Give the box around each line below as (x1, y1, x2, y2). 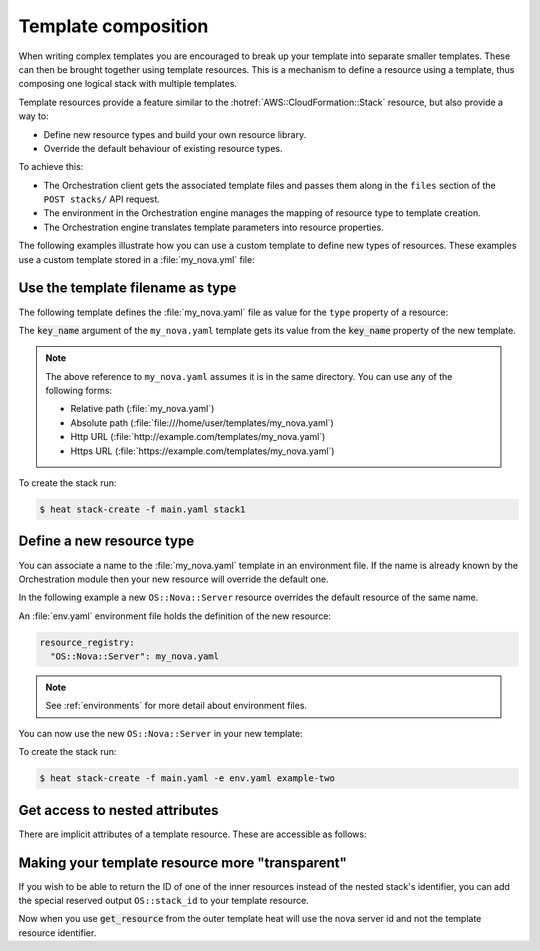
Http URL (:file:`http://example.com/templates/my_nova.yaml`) (70, 431, 326, 443)
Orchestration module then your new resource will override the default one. (18, 573, 329, 585)
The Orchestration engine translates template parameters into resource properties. (43, 221, 384, 233)
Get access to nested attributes (18, 801, 219, 819)
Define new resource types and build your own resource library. (43, 128, 307, 140)
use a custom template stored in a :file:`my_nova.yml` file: (18, 253, 255, 265)
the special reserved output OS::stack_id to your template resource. (18, 895, 309, 907)
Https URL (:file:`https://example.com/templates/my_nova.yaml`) (70, 445, 335, 457)
